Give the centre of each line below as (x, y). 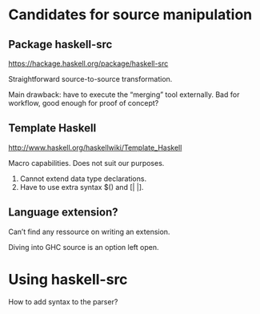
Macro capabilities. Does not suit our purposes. (86, 163)
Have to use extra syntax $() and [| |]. (82, 187)
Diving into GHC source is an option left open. (84, 247)
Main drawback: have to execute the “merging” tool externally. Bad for (124, 95)
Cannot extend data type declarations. (83, 179)
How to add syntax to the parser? (63, 301)
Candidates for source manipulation (130, 15)
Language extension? (63, 213)
